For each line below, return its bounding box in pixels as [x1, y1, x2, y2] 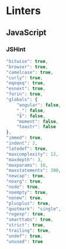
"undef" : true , [6, 233, 43, 239]
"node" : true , [6, 184, 41, 190]
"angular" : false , [16, 102, 61, 108]
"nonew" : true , [6, 195, 43, 201]
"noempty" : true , [6, 189, 48, 195]
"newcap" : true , [6, 173, 46, 179]
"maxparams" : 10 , [6, 162, 48, 168]
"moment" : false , [16, 119, 59, 124]
